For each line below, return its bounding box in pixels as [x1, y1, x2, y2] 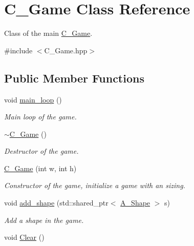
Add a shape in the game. [4, 214, 84, 225]
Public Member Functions [4, 70, 144, 86]
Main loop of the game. [4, 111, 77, 122]
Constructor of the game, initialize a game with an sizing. [4, 180, 185, 191]
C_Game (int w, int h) [4, 162, 77, 173]
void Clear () [4, 232, 45, 242]
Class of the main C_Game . [4, 28, 93, 38]
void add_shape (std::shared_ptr [4, 197, 109, 208]
